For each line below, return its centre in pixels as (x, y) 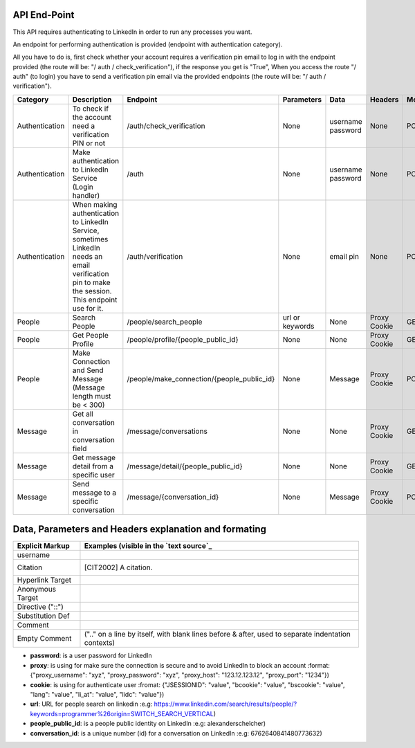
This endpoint (95, 300)
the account (92, 117)
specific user (94, 475)
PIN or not (89, 143)
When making (95, 204)
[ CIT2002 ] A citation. (118, 567)
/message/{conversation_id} (173, 497)
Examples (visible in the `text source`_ (148, 546)
